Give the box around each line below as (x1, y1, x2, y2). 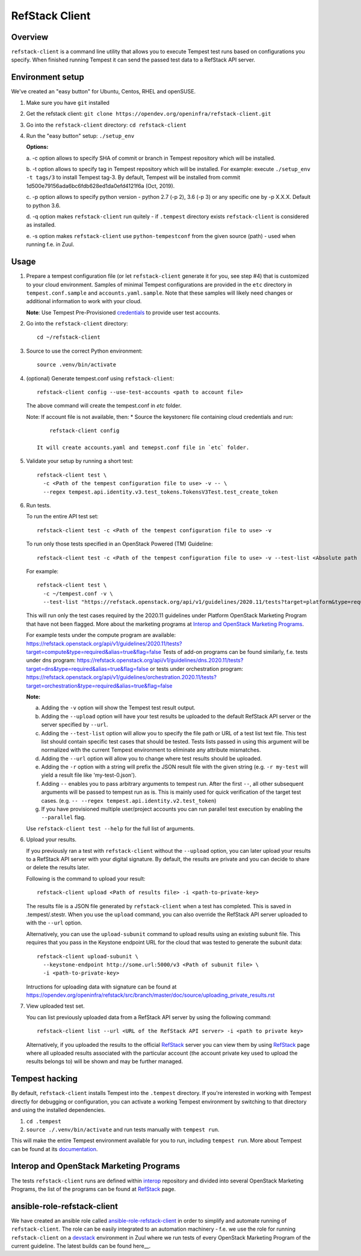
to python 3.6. (26, 202, 61, 209)
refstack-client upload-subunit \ (37, 953, 138, 959)
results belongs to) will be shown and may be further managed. (26, 1058, 184, 1065)
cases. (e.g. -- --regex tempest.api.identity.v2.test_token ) (41, 797, 217, 804)
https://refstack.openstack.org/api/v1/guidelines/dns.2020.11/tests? (76, 657, 244, 664)
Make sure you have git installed (26, 99, 110, 106)
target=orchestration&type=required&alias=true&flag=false (26, 682, 173, 689)
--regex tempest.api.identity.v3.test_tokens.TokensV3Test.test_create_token (43, 488, 278, 495)
